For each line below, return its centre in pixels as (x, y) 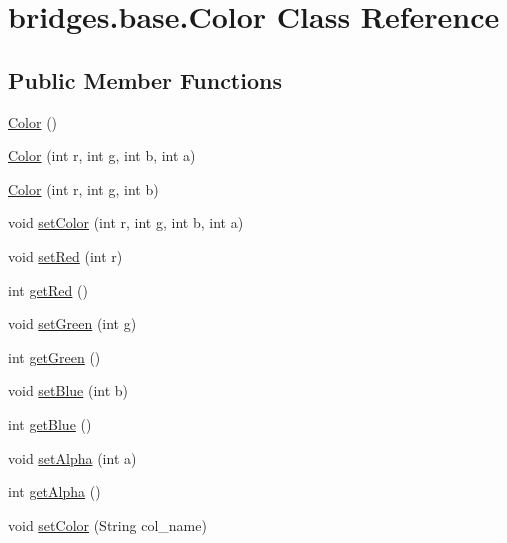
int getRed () (48, 289)
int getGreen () (54, 356)
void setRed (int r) (65, 255)
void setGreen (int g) (72, 323)
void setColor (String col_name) (107, 524)
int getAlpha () (54, 491)
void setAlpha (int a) (72, 457)
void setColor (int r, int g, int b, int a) (126, 222)
